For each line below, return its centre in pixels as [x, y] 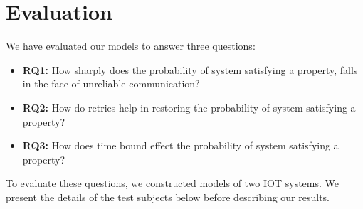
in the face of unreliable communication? [111, 84]
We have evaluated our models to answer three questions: [131, 46]
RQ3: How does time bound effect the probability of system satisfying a [180, 145]
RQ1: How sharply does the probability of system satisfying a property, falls [190, 69]
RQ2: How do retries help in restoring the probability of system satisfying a [189, 107]
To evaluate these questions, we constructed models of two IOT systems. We [173, 183]
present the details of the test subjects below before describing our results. [168, 197]
